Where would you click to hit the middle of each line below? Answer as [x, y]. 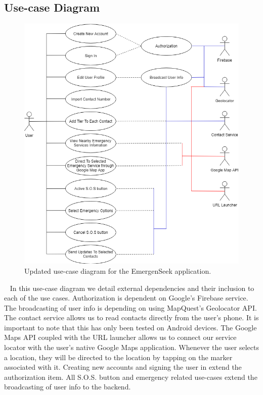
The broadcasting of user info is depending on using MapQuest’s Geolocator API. [130, 307]
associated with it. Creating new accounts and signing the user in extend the [123, 367]
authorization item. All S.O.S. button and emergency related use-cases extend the [131, 377]
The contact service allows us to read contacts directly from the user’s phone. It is [131, 317]
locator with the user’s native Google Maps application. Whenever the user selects [131, 347]
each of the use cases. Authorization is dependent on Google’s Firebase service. [126, 298]
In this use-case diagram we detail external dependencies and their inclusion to [132, 288]
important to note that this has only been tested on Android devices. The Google [130, 327]
